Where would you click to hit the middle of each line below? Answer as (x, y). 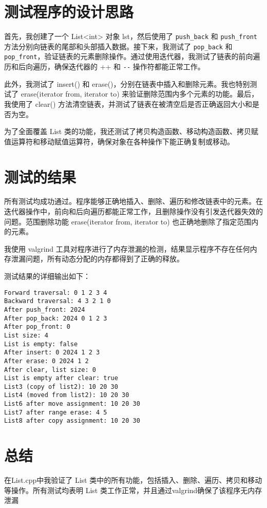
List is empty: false (41, 344)
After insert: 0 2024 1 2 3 (52, 353)
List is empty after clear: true (61, 378)
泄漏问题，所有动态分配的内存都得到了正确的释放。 (97, 259)
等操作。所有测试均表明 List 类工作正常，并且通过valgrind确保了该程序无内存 (133, 490)
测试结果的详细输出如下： (47, 276)
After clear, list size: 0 (50, 370)
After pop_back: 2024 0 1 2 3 (56, 318)
